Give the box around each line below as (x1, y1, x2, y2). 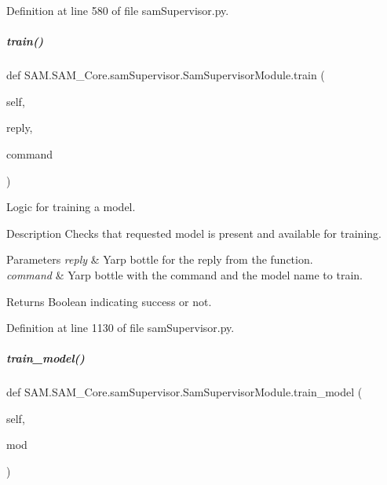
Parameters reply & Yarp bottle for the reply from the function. (6, 251, 313, 268)
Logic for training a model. (6, 199, 136, 215)
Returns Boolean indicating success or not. (6, 293, 212, 309)
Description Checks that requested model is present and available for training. (6, 224, 382, 241)
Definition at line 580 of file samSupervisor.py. (6, 2, 229, 18)
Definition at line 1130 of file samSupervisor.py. (6, 319, 235, 336)
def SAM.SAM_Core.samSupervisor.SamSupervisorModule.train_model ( (6, 384, 363, 400)
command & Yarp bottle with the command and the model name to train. (6, 266, 363, 283)
